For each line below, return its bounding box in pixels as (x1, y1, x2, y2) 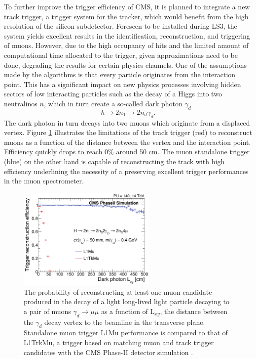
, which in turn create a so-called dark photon (43, 98, 183, 108)
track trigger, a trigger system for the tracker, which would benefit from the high (4, 11, 249, 21)
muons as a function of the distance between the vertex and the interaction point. (4, 136, 251, 147)
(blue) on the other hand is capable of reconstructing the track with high (4, 156, 225, 166)
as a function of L (101, 306, 155, 316)
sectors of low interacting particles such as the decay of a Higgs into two (4, 89, 222, 99)
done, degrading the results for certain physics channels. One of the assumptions (4, 59, 247, 70)
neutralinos (4, 98, 37, 108)
